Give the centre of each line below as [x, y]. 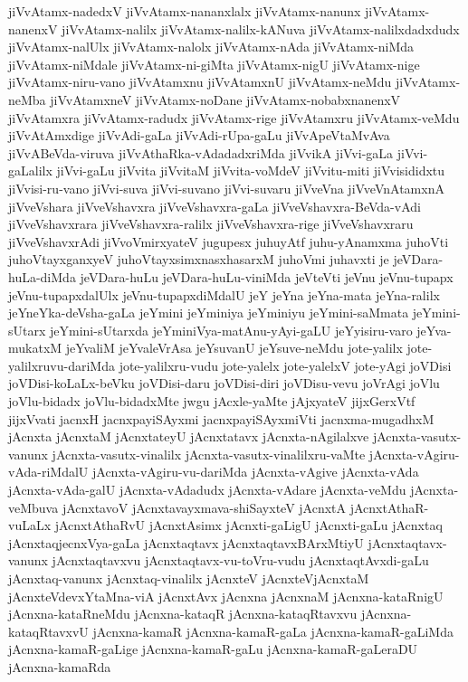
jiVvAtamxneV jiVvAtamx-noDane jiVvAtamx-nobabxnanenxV [225, 99]
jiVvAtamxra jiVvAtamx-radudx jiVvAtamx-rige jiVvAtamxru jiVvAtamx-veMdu [234, 117]
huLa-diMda [42, 276]
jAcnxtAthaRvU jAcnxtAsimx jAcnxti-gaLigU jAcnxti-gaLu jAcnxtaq [248, 525]
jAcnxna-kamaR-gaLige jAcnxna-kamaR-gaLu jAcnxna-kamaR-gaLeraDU [213, 649]
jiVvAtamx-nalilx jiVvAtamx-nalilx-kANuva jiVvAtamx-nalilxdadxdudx [261, 28]
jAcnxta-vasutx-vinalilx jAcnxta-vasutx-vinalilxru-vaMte [209, 454]
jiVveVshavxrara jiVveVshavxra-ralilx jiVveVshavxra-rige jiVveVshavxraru [211, 224]
